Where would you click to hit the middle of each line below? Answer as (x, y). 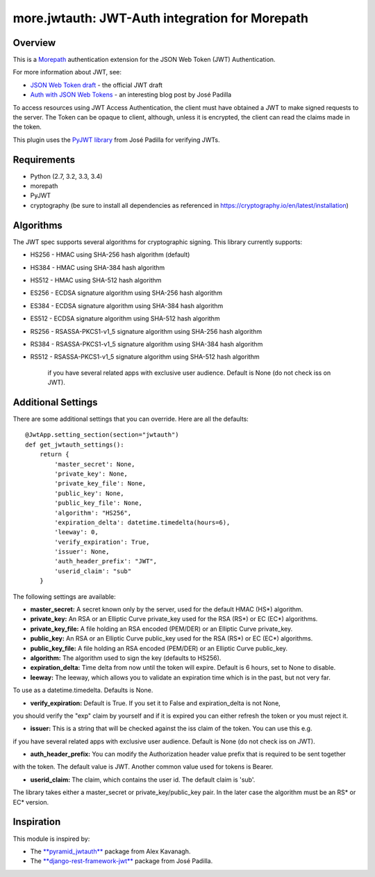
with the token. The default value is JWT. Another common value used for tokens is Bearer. (143, 767)
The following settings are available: (64, 596)
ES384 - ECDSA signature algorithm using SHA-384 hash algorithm (127, 305)
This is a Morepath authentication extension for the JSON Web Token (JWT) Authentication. (144, 60)
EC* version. (31, 802)
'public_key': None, (89, 493)
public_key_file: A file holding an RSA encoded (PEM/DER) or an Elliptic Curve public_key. (159, 648)
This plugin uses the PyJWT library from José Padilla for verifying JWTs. (116, 140)
